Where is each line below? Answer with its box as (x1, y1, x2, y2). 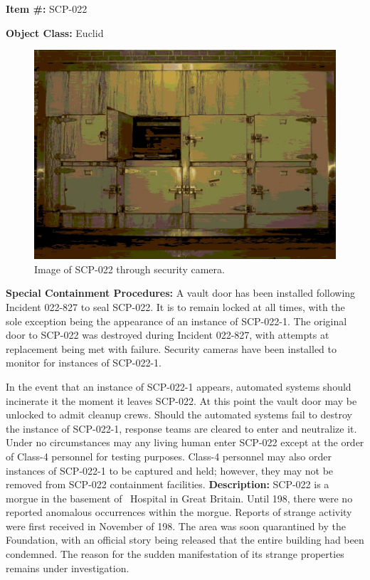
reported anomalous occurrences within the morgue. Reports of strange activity (6, 505, 352, 520)
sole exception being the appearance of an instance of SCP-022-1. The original (6, 313, 347, 328)
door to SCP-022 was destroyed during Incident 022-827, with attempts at (6, 327, 329, 342)
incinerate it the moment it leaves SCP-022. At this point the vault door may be (6, 393, 357, 408)
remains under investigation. (6, 560, 129, 575)
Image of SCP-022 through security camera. (34, 261, 225, 276)
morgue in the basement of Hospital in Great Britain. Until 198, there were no (6, 490, 353, 505)
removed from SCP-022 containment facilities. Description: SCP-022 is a (6, 477, 329, 492)
